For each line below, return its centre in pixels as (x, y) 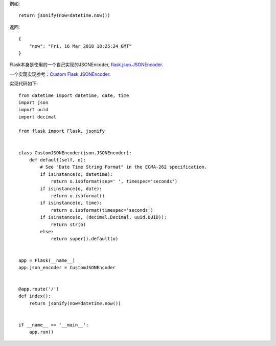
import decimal (38, 117)
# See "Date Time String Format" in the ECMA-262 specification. (124, 167)
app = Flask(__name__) (47, 260)
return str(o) (68, 225)
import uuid (33, 110)
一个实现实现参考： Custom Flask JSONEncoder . (60, 74)
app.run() (41, 332)
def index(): (35, 296)
